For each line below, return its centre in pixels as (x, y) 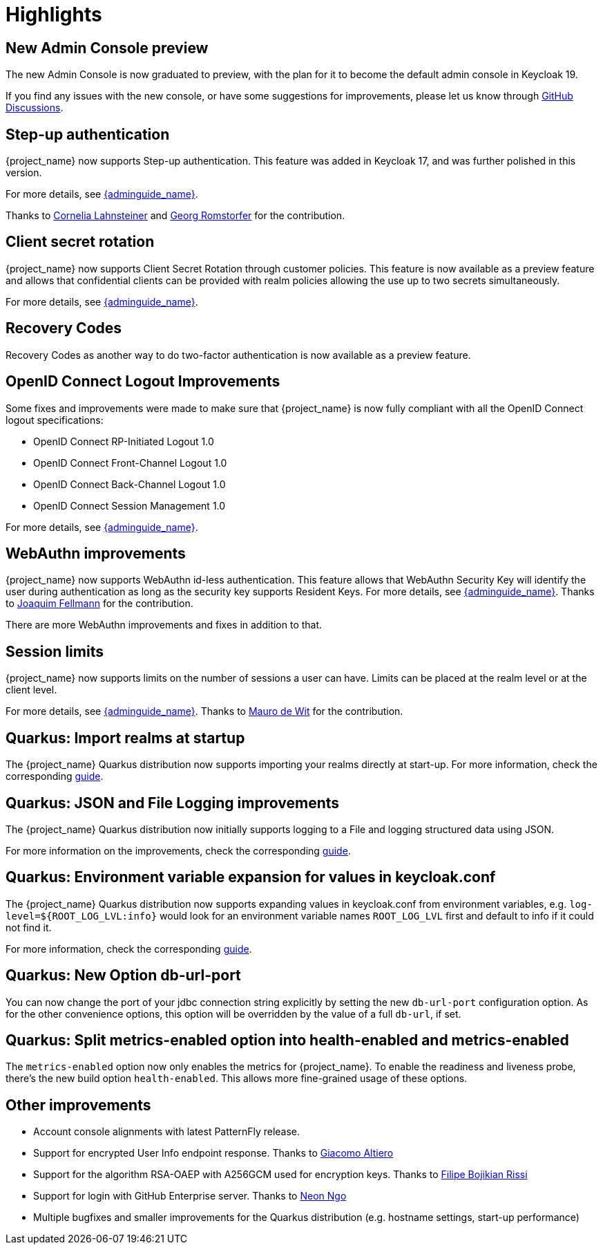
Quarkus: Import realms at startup (125, 738)
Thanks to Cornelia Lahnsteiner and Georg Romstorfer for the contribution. (175, 216)
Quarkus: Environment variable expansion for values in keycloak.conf (251, 877)
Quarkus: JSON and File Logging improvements (173, 803)
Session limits (55, 651)
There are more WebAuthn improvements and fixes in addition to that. (164, 625)
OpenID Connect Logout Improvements (143, 382)
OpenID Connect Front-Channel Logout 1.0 (130, 463)
